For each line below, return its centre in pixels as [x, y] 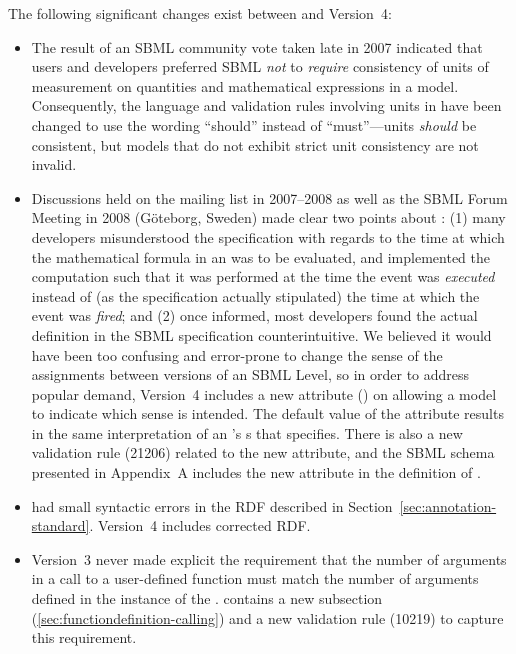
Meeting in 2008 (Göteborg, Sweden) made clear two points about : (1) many [268, 217]
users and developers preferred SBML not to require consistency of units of [260, 66]
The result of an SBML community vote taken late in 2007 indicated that [257, 46]
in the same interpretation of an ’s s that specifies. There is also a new [247, 432]
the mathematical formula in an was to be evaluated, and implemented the [261, 256]
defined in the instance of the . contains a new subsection [207, 598]
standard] [60, 525]
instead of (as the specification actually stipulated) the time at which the [255, 295]
